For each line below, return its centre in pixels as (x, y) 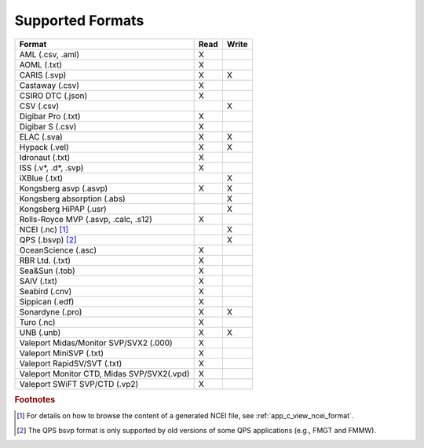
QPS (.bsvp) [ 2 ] (48, 239)
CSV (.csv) (39, 106)
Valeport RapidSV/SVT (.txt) (71, 363)
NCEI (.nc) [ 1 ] (44, 229)
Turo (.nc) (37, 322)
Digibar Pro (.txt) (50, 116)
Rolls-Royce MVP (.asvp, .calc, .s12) (86, 219)
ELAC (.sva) (41, 137)
